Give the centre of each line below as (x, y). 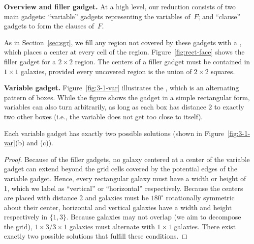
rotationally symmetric (200, 198)
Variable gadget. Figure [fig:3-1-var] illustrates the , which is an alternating (122, 88)
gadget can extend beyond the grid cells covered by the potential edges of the (121, 169)
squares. (223, 71)
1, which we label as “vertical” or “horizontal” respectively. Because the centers (124, 188)
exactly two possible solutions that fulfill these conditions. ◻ (96, 236)
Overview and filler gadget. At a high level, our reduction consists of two (120, 6)
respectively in (26, 217)
